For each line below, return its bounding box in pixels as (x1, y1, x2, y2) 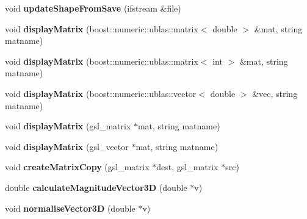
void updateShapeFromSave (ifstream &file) (5, 2, 181, 14)
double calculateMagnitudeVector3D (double (5, 181, 187, 193)
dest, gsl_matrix (156, 160, 219, 173)
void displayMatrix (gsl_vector (5, 140, 129, 153)
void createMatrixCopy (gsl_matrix (5, 160, 150, 173)
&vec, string (252, 87, 298, 99)
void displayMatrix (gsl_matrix (5, 120, 131, 132)
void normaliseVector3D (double (5, 201, 135, 214)
